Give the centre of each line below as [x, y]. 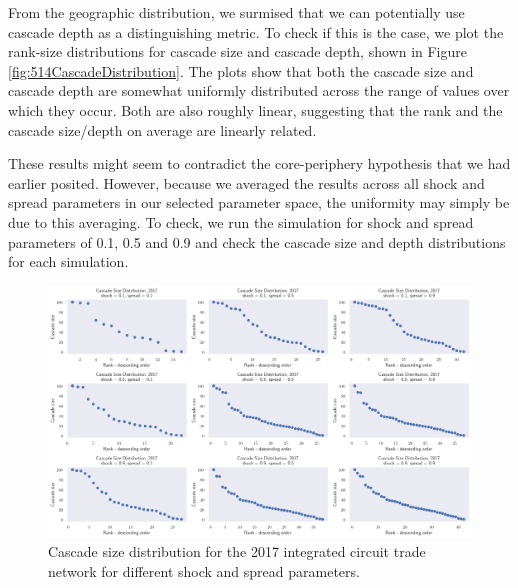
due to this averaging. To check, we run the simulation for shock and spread [241, 221]
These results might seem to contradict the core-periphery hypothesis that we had [259, 163]
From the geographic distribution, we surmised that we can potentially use [236, 12]
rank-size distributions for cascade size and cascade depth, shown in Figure [237, 51]
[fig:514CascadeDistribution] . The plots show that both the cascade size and [241, 70]
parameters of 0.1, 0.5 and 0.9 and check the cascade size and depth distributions [257, 241]
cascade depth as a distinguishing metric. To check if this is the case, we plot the [256, 31]
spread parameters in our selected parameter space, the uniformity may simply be [259, 202]
